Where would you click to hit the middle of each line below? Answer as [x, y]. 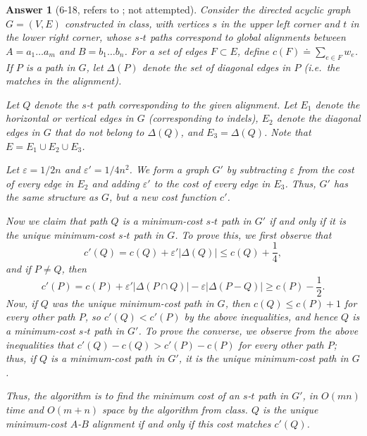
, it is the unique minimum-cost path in [263, 358]
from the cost [326, 169]
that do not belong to [99, 131]
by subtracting [256, 169]
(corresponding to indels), [203, 118]
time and [25, 409]
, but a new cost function [163, 197]
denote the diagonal [318, 118]
